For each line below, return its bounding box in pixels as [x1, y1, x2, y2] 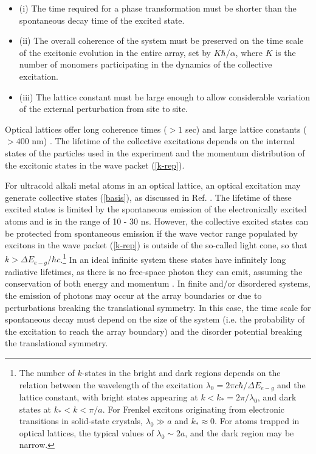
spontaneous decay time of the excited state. [19, 13, 185, 26]
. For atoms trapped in [215, 414, 300, 427]
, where [235, 46, 263, 58]
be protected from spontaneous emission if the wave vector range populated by [5, 226, 298, 239]
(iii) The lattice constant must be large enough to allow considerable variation [19, 90, 311, 103]
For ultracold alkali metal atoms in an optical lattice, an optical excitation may [5, 179, 301, 192]
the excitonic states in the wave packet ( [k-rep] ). [5, 158, 185, 171]
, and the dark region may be [185, 426, 294, 439]
